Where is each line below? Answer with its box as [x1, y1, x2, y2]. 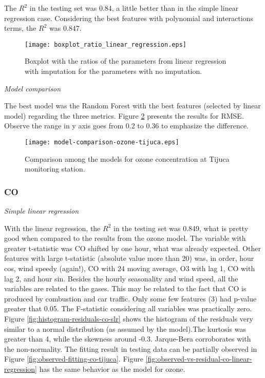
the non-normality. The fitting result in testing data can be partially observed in [4, 343, 257, 354]
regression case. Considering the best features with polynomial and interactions [4, 12, 253, 23]
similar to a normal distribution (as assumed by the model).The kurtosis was [4, 323, 246, 334]
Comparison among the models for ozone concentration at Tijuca [25, 153, 230, 164]
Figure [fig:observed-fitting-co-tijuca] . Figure [4, 353, 143, 364]
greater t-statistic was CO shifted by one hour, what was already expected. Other [4, 242, 261, 253]
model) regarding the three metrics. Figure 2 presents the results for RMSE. [4, 110, 244, 121]
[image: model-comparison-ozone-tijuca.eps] [25, 139, 179, 146]
